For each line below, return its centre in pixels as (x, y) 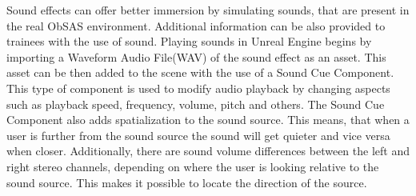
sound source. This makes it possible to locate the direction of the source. (187, 182)
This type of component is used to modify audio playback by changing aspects (198, 88)
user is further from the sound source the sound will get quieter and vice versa (198, 135)
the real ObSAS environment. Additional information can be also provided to (196, 25)
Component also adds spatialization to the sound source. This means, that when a (208, 120)
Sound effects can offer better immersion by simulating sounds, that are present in (208, 10)
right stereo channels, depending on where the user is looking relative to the (193, 166)
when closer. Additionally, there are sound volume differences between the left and (208, 151)
